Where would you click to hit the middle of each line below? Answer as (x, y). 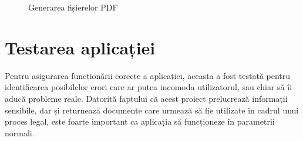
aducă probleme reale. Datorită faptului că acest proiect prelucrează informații (146, 98)
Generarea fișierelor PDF (73, 7)
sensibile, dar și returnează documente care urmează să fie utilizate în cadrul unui (152, 110)
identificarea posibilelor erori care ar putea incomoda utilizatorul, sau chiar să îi (149, 87)
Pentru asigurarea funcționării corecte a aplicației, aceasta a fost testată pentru (148, 75)
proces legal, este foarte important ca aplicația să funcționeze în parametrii (140, 121)
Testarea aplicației (80, 47)
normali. (20, 133)
